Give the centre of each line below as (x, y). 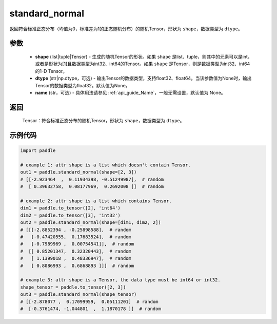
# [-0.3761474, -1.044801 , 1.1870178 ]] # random (91, 309)
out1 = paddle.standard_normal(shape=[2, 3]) (78, 172)
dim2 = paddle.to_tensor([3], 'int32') (70, 215)
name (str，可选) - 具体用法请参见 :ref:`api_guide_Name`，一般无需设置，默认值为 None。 (130, 92)
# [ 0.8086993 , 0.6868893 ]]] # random (77, 265)
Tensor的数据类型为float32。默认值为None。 (83, 85)
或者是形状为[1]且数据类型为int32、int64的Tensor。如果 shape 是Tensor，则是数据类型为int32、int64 (143, 64)
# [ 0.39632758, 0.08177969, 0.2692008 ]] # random (92, 187)
